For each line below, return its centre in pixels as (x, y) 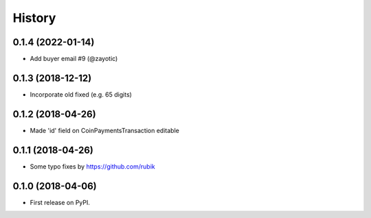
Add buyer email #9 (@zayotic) (74, 59)
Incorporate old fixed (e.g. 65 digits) (81, 94)
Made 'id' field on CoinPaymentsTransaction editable (105, 130)
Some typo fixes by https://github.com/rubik (93, 166)
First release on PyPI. (60, 202)
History (34, 18)
